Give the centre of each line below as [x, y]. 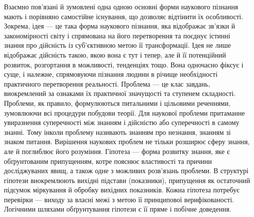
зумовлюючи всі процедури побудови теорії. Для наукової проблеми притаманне [125, 112]
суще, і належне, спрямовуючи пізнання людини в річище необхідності [111, 74]
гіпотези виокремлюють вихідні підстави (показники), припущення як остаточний [127, 180]
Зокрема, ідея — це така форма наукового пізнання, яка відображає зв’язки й [120, 26]
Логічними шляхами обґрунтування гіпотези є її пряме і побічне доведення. [118, 209]
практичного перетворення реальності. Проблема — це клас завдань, [107, 83]
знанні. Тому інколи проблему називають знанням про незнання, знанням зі [117, 132]
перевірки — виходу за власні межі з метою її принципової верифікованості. [119, 199]
